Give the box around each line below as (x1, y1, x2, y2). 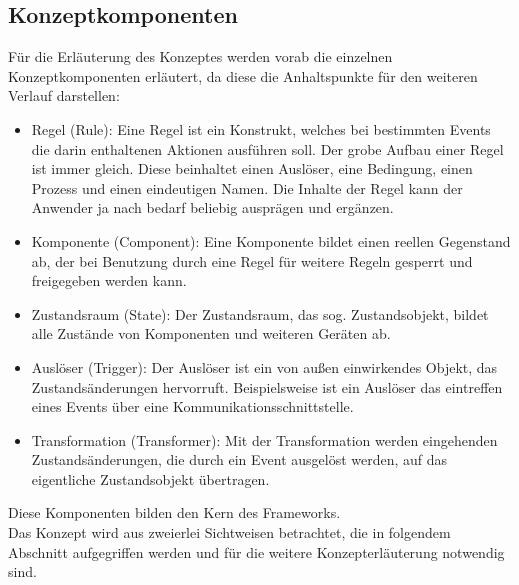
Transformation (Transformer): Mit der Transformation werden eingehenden (31, 429, 498, 450)
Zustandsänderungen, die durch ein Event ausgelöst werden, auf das (31, 449, 448, 470)
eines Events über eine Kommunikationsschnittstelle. (31, 396, 354, 417)
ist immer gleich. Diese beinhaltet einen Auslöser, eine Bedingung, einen (31, 158, 473, 179)
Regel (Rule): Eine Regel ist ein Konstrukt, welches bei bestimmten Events (31, 118, 491, 139)
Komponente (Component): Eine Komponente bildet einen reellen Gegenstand (31, 230, 511, 251)
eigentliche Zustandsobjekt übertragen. (31, 468, 270, 489)
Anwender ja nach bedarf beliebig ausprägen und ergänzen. (31, 197, 394, 218)
